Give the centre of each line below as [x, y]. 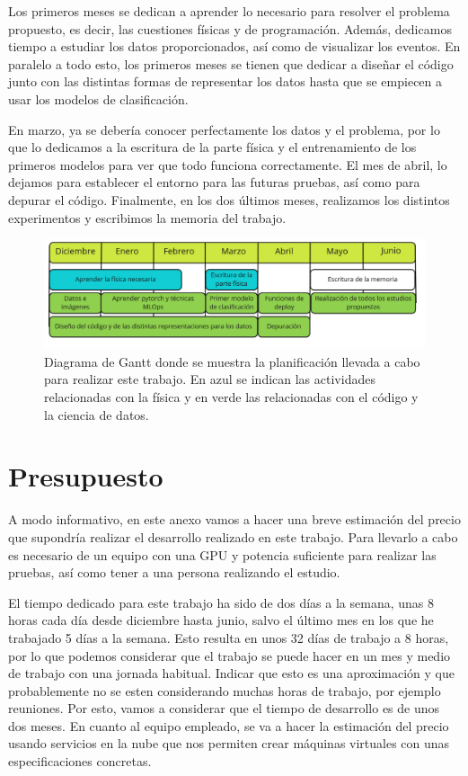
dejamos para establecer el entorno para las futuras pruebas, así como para [214, 182]
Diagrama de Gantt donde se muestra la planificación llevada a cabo [232, 361]
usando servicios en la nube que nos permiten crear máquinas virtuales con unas [229, 743]
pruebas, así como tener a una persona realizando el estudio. [174, 572]
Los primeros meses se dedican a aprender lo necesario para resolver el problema [229, 11]
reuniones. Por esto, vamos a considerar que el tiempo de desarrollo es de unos [224, 708]
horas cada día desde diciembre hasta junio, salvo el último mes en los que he [221, 620]
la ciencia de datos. [97, 414]
